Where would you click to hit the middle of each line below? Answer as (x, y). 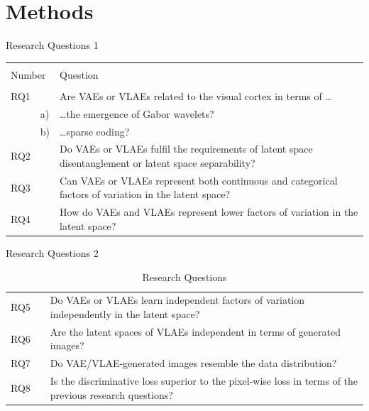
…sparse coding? (95, 131)
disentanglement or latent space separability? (158, 162)
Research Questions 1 (52, 45)
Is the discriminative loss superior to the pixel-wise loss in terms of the (204, 381)
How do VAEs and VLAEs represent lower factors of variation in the (209, 212)
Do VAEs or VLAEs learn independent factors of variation (177, 300)
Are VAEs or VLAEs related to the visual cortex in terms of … (196, 95)
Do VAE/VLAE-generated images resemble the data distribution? (193, 363)
